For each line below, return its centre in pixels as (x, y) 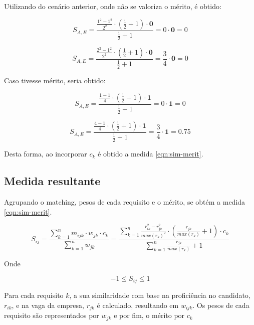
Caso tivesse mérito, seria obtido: (55, 80)
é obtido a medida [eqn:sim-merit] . (151, 154)
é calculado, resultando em (138, 305)
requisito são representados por (52, 315)
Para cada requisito (34, 295)
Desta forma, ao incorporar (46, 154)
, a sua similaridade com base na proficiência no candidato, (160, 295)
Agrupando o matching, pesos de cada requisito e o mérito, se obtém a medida (125, 202)
